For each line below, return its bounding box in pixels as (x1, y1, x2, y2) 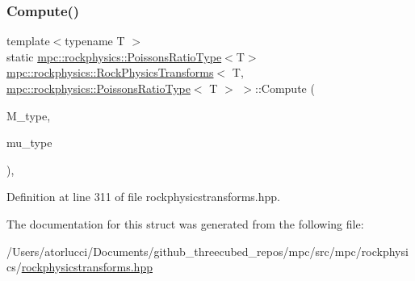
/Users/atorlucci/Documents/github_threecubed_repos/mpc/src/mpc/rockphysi (6, 242, 409, 259)
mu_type (6, 134, 52, 151)
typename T (65, 32, 125, 49)
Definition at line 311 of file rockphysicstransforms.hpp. (6, 188, 280, 205)
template (6, 32, 50, 49)
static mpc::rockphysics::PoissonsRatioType (6, 48, 222, 65)
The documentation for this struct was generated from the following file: (6, 215, 364, 232)
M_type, (6, 107, 51, 124)
